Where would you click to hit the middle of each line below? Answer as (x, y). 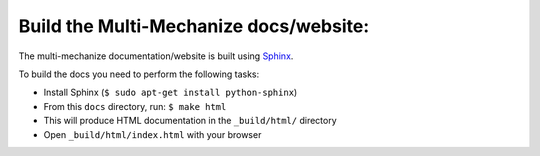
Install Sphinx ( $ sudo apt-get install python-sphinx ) (170, 92)
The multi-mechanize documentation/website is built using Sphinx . (156, 56)
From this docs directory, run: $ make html (135, 106)
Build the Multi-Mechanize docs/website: (194, 26)
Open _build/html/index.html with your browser (152, 134)
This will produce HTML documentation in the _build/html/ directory (190, 121)
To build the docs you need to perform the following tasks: (139, 74)
